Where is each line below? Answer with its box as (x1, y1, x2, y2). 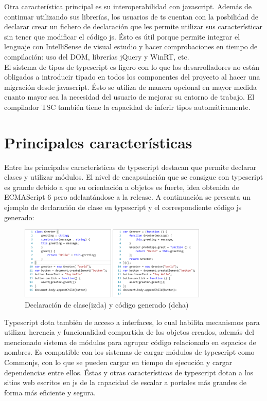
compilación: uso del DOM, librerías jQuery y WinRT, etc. (4, 51, 189, 62)
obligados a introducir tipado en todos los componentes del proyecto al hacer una (4, 71, 260, 82)
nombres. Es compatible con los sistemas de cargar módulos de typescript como (4, 347, 255, 357)
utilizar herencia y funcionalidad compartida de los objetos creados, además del (4, 327, 254, 337)
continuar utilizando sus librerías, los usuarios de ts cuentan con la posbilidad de (4, 11, 258, 22)
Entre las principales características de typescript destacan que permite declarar (4, 161, 257, 172)
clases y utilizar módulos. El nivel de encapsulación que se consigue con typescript (4, 171, 263, 182)
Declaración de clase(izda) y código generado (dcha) (25, 299, 189, 310)
